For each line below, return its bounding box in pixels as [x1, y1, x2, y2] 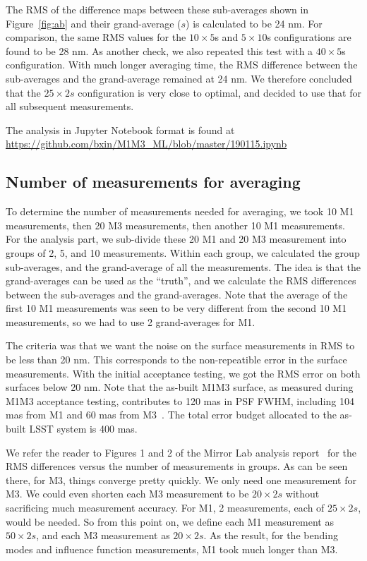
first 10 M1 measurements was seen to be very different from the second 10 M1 [6, 301, 347, 315]
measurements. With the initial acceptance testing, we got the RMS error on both [6, 366, 361, 380]
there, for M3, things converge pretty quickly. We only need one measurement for [6, 472, 356, 487]
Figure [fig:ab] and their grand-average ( [6, 16, 181, 30]
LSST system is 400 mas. [29, 421, 138, 436]
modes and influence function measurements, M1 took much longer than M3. [6, 541, 338, 556]
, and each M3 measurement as [36, 528, 170, 543]
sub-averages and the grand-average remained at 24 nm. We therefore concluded [6, 71, 352, 85]
